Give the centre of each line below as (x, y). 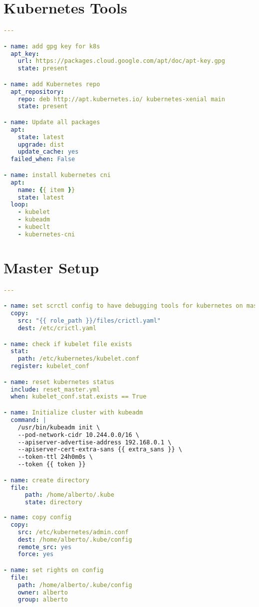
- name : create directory (46, 480)
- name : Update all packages (52, 122)
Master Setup (51, 267)
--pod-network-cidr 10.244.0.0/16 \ (79, 435)
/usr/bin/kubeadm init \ (59, 427)
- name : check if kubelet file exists (68, 344)
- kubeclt (34, 227)
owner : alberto (43, 592)
